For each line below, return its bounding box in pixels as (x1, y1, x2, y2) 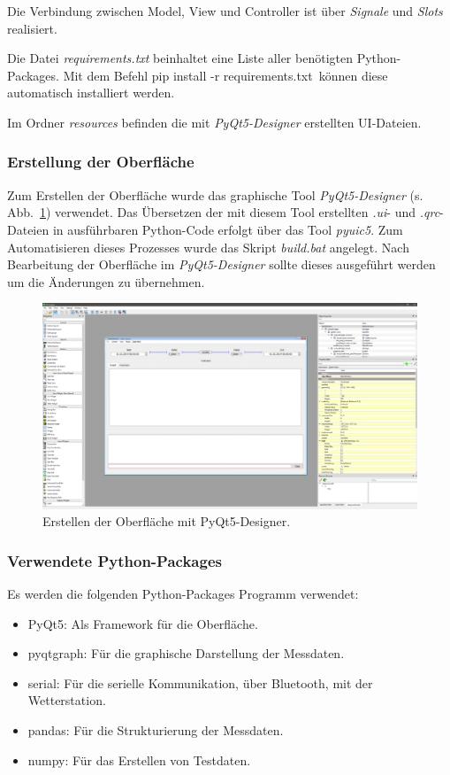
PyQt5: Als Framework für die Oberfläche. (27, 614, 258, 632)
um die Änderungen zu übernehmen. (7, 272, 205, 291)
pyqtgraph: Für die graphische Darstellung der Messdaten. (27, 644, 345, 663)
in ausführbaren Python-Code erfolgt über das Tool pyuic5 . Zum (52, 220, 403, 238)
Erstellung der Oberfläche (7, 151, 194, 173)
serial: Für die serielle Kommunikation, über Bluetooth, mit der (27, 673, 373, 692)
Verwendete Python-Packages (7, 549, 222, 571)
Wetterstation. (27, 691, 106, 709)
